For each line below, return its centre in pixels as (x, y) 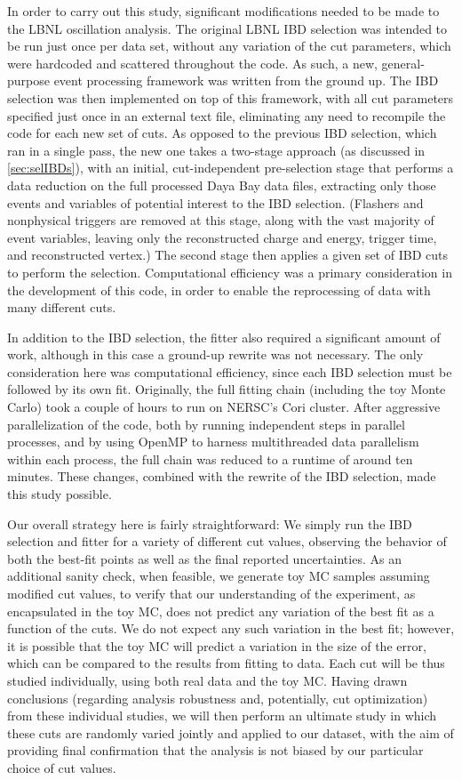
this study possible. (60, 494)
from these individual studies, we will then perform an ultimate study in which (222, 716)
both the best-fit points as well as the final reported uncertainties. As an (204, 558)
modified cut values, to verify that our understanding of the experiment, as (211, 593)
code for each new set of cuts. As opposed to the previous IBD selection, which (222, 133)
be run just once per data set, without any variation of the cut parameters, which (229, 46)
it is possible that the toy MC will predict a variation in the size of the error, (217, 645)
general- (403, 63)
